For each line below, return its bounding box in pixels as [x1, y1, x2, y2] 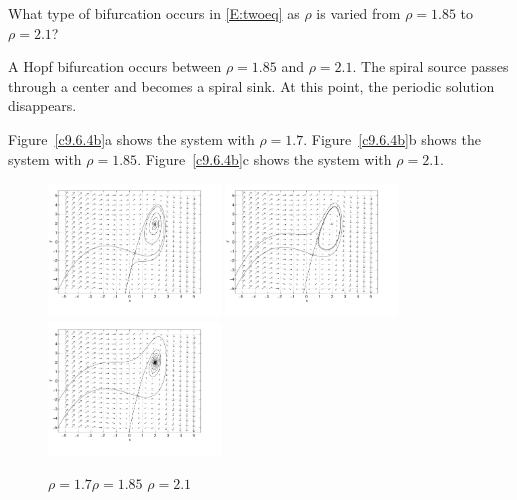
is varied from [316, 3, 401, 23]
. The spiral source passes [352, 56, 509, 77]
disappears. [8, 95, 77, 116]
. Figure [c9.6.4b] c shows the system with [137, 148, 392, 169]
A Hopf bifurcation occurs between [8, 56, 222, 77]
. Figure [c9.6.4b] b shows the [303, 128, 481, 149]
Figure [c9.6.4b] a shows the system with [8, 128, 255, 149]
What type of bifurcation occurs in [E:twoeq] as [8, 3, 300, 23]
